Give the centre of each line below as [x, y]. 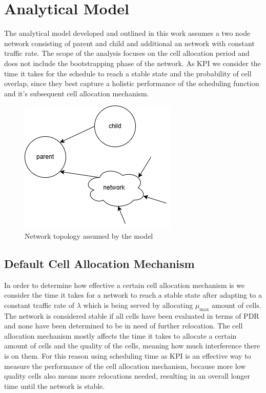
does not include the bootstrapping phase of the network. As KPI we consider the [132, 63]
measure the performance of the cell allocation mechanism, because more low [125, 366]
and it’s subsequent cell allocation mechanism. [77, 93]
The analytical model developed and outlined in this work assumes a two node [127, 33]
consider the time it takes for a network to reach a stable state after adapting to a [133, 295]
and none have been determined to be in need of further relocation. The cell [124, 326]
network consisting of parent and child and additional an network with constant [129, 43]
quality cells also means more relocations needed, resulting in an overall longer [127, 376]
